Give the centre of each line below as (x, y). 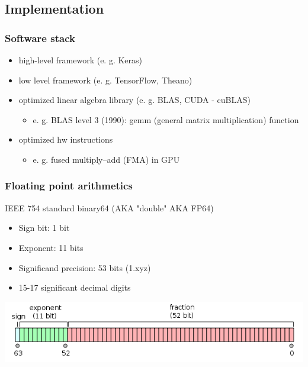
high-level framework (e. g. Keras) (81, 60)
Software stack (40, 38)
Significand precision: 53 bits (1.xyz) (85, 267)
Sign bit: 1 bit (44, 228)
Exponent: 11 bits (51, 247)
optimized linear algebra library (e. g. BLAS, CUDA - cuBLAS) (134, 100)
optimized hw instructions (66, 139)
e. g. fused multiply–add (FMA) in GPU (106, 159)
